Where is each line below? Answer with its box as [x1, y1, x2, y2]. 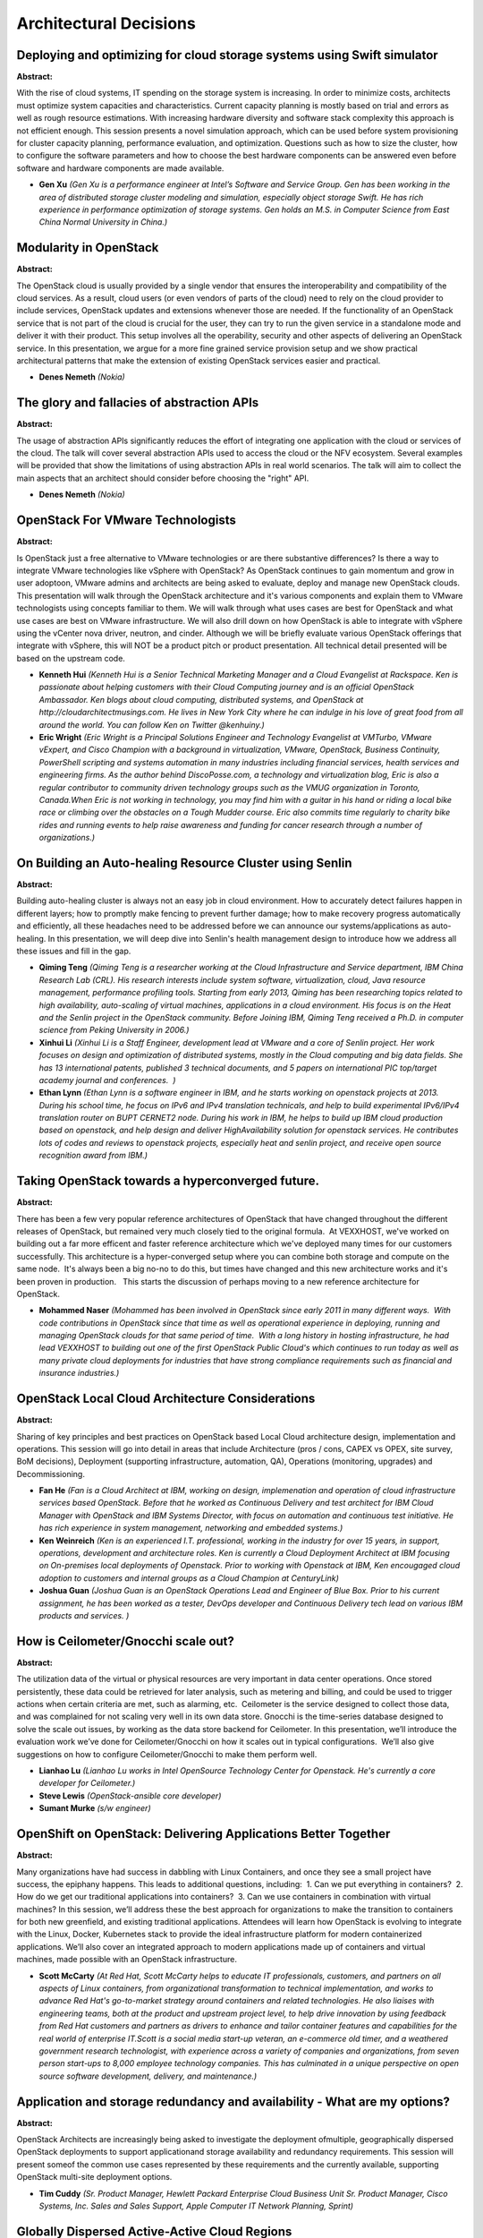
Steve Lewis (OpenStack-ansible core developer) [38, 1790, 222, 1801]
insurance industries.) [38, 1368, 120, 1379]
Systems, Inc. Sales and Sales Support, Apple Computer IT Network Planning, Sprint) [38, 2200, 353, 2211]
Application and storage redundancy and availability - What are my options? [16, 2094, 451, 2109]
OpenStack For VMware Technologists [16, 513, 236, 528]
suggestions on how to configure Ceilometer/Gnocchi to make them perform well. [16, 1748, 318, 1759]
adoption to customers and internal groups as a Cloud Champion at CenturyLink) [38, 1572, 340, 1584]
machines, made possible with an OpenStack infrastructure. [16, 1954, 237, 1965]
